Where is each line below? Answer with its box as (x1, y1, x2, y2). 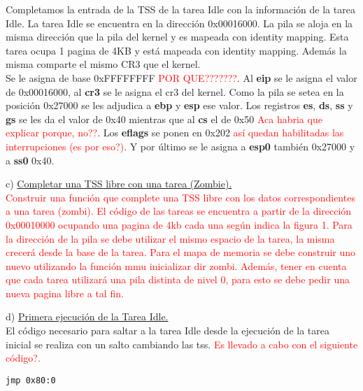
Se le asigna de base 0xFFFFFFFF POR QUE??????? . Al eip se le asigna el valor (6, 70, 357, 85)
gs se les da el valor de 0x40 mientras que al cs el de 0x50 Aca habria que (6, 111, 322, 126)
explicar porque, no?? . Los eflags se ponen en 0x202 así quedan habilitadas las (6, 125, 344, 140)
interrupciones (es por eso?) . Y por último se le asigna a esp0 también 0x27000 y (6, 138, 355, 153)
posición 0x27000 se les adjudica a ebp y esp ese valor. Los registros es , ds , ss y (6, 98, 353, 113)
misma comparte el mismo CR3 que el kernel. (6, 57, 201, 71)
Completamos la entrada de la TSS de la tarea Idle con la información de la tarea (6, 2, 355, 16)
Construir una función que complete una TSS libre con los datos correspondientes (6, 190, 355, 204)
